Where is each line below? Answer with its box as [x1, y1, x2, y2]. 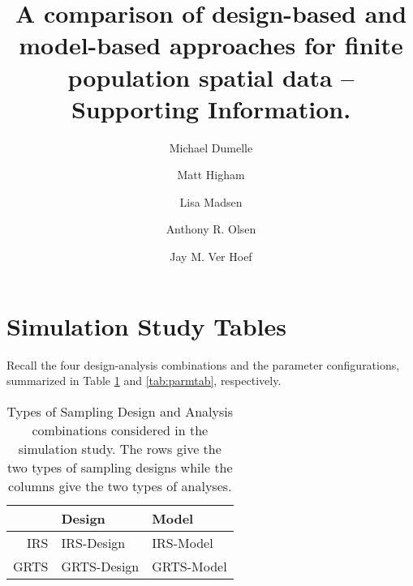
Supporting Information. [71, 92, 351, 125]
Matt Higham [177, 166, 245, 183]
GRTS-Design [61, 556, 140, 575]
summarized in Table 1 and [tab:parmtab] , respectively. [6, 372, 282, 389]
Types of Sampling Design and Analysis [6, 401, 233, 421]
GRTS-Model [152, 556, 227, 575]
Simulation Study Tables [6, 309, 286, 342]
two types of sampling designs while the [6, 457, 233, 477]
